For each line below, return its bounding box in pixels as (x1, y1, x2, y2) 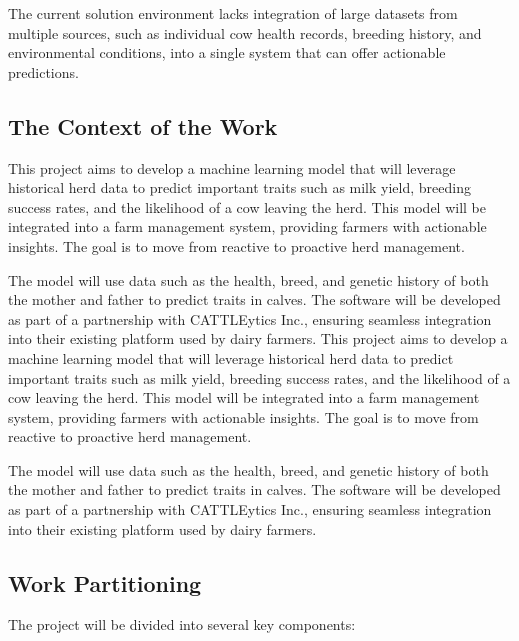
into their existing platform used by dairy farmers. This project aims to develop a (8, 328, 508, 349)
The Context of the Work (8, 110, 278, 141)
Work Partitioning (8, 567, 202, 598)
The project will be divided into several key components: (8, 614, 356, 635)
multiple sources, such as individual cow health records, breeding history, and (8, 22, 482, 43)
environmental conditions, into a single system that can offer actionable (8, 42, 446, 63)
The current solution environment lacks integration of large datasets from (8, 3, 458, 23)
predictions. (8, 61, 79, 82)
